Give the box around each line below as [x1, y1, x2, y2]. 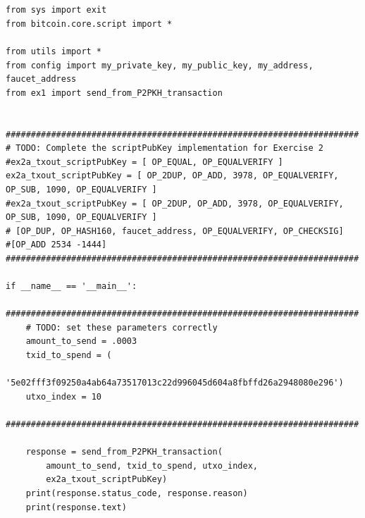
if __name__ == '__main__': [6, 281, 137, 292]
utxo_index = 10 [25, 391, 102, 402]
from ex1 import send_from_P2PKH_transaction [6, 87, 223, 98]
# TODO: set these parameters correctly [25, 322, 218, 333]
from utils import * [6, 46, 102, 56]
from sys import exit [6, 5, 107, 16]
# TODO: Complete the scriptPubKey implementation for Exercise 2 [6, 143, 324, 154]
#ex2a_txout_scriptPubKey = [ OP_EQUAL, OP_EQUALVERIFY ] [6, 156, 283, 167]
